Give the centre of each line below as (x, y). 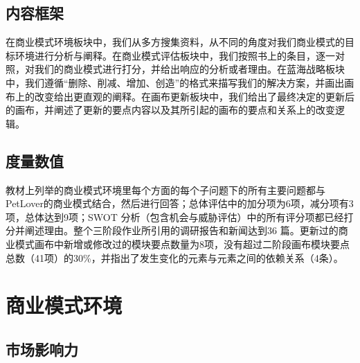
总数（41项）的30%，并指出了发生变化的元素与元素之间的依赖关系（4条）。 (174, 257)
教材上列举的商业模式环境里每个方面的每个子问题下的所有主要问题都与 (165, 189)
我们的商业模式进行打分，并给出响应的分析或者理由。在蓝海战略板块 (189, 69)
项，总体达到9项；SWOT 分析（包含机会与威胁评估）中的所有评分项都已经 (175, 216)
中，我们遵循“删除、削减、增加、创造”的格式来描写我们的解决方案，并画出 (175, 82)
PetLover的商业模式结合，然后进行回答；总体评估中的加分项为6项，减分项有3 (180, 203)
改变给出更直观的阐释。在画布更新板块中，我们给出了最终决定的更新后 (194, 96)
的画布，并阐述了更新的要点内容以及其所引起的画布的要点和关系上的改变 (170, 110)
